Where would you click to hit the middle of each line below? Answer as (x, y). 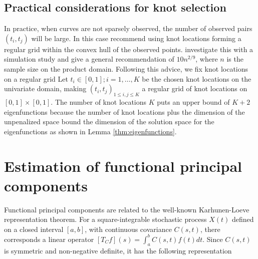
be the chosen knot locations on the (197, 78)
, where (207, 59)
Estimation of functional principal (123, 166)
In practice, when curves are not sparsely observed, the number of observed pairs (128, 28)
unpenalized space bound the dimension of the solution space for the (109, 121)
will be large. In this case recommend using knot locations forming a (136, 38)
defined (243, 219)
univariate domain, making (45, 88)
